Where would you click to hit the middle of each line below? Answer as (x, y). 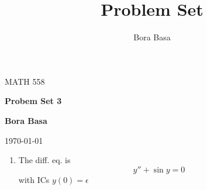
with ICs (34, 179)
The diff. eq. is (44, 160)
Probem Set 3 (33, 101)
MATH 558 (25, 81)
